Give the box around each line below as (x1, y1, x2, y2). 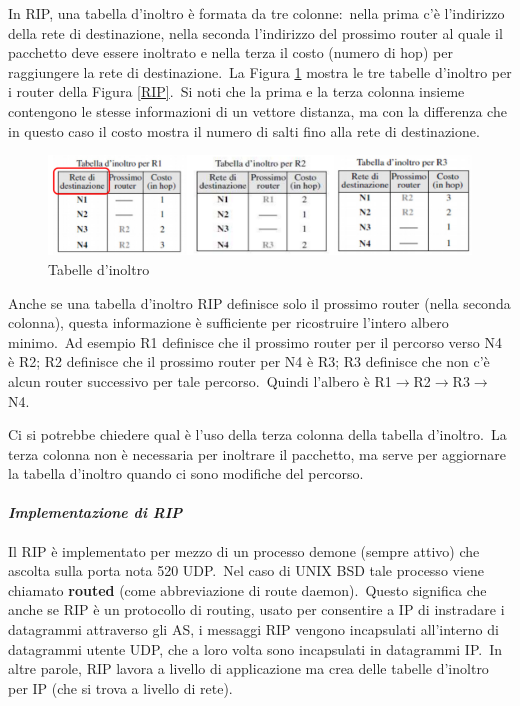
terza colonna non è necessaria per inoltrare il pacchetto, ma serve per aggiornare (8, 443, 506, 464)
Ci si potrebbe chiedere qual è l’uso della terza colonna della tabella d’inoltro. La (8, 424, 507, 445)
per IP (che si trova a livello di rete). (8, 677, 233, 698)
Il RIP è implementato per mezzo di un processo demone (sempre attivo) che (8, 540, 480, 561)
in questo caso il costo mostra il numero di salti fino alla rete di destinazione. (8, 120, 480, 141)
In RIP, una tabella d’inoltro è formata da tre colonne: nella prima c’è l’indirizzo (8, 3, 505, 23)
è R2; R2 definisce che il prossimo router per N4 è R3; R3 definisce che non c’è (8, 351, 490, 372)
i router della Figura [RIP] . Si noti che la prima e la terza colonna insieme (8, 81, 465, 102)
